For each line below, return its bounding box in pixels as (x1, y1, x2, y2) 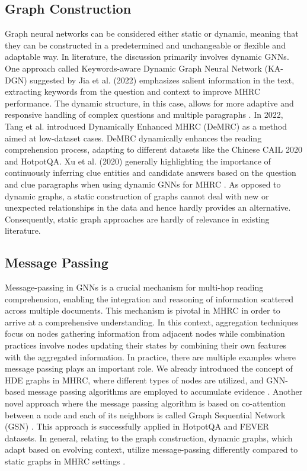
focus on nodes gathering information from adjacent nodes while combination (5, 327, 285, 340)
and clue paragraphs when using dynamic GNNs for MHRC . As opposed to (5, 178, 281, 190)
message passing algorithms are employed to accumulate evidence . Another (27, 385, 303, 398)
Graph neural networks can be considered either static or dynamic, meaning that (5, 27, 299, 40)
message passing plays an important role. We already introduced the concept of (5, 362, 293, 375)
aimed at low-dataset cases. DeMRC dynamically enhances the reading (5, 131, 262, 144)
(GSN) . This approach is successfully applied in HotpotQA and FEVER (5, 420, 269, 433)
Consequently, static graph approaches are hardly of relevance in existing (5, 212, 270, 225)
